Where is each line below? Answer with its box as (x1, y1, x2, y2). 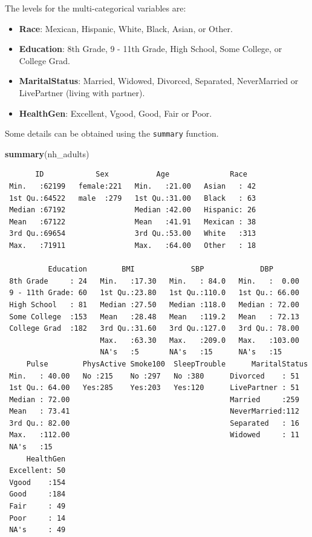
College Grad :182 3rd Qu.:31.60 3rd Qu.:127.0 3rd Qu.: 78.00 (9, 324, 299, 333)
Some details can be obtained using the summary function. (5, 127, 219, 140)
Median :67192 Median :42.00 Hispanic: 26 (9, 206, 256, 215)
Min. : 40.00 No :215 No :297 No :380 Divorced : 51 (9, 371, 299, 380)
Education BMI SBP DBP (48, 265, 273, 274)
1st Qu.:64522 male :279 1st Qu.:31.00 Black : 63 (9, 194, 256, 203)
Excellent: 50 (9, 466, 66, 475)
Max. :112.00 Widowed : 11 (9, 431, 299, 440)
